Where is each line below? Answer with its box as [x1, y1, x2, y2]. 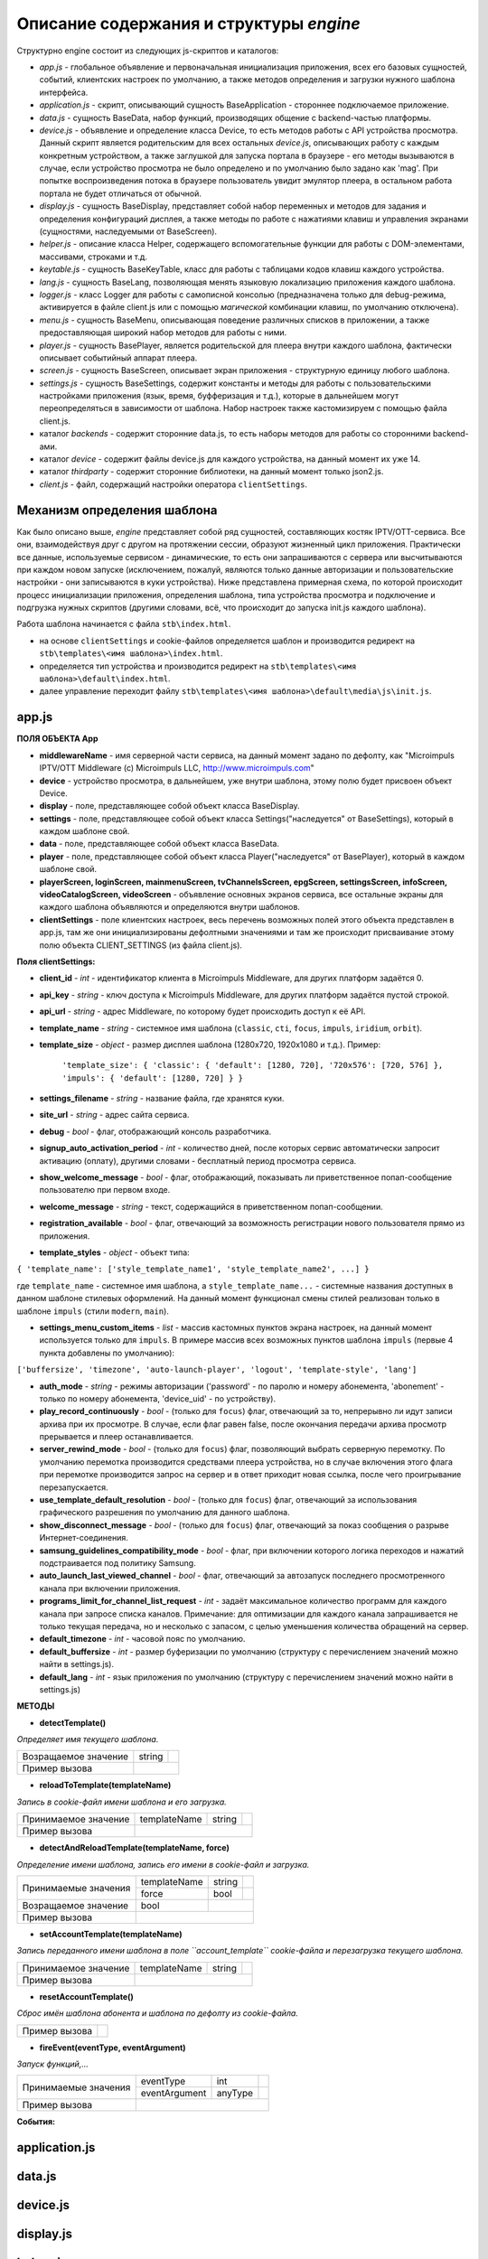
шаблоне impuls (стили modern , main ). [16, 1306, 169, 1317]
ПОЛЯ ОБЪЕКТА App [16, 733, 99, 745]
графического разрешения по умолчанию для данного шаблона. [39, 1507, 290, 1518]
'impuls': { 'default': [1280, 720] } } [61, 1073, 244, 1083]
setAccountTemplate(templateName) [39, 1929, 183, 1940]
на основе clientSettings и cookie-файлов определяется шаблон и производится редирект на [39, 635, 416, 646]
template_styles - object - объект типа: [39, 1247, 190, 1258]
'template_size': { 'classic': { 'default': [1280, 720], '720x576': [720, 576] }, [61, 1060, 444, 1071]
